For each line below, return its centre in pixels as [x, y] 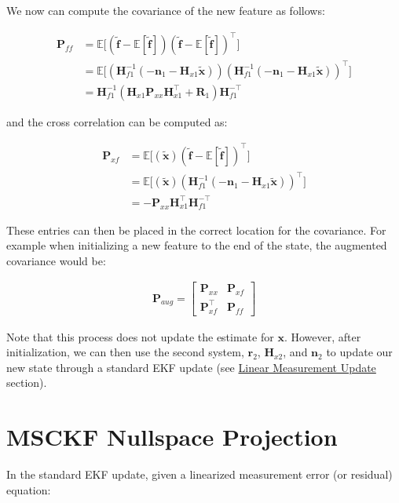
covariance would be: [56, 260]
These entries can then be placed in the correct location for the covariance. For [196, 230]
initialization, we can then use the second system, [125, 352]
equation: [29, 489]
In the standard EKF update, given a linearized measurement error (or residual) [199, 474]
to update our [359, 352]
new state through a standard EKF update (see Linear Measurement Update [191, 367]
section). [27, 383]
